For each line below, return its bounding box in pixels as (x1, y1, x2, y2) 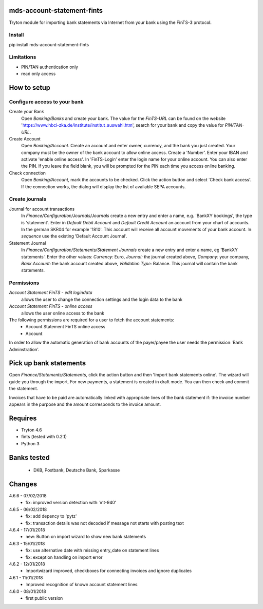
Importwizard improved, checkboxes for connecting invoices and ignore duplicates (25, 568, 192, 574)
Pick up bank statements (9, 359, 86, 368)
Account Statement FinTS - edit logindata (9, 290, 93, 295)
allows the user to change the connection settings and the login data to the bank (21, 296, 183, 302)
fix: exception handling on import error (25, 554, 103, 560)
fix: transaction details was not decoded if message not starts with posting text (25, 520, 184, 526)
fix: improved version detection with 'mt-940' (25, 500, 116, 506)
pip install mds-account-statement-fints (9, 41, 89, 47)
